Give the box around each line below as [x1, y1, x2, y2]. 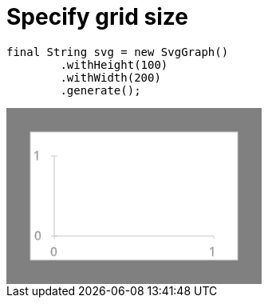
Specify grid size [6, 3, 188, 30]
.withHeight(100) [60, 58, 168, 71]
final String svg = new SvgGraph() [6, 45, 229, 58]
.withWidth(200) [60, 70, 161, 84]
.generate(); [60, 83, 141, 97]
